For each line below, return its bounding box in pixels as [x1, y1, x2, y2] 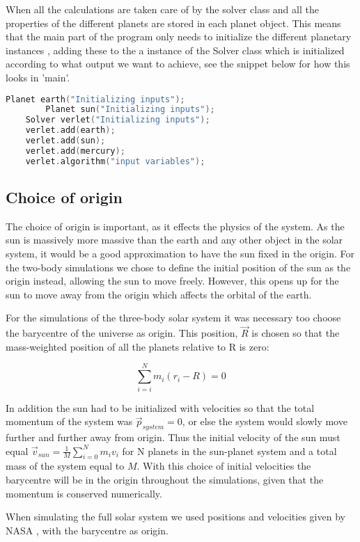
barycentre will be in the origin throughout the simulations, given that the [6, 472, 324, 486]
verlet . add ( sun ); [25, 136, 106, 146]
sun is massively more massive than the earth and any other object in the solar [6, 232, 343, 247]
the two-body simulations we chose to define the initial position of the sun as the [6, 260, 351, 274]
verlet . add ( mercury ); [25, 145, 125, 156]
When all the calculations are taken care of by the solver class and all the [6, 2, 319, 16]
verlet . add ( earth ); [25, 125, 116, 136]
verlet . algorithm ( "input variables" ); [25, 156, 205, 166]
